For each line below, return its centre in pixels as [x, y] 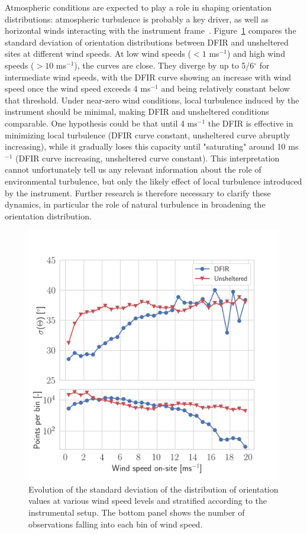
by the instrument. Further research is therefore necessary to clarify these [138, 192]
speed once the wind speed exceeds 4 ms [78, 88]
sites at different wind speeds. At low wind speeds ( [98, 54]
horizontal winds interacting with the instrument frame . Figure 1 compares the [151, 30]
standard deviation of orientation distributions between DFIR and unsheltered [147, 42]
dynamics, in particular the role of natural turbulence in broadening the [135, 204]
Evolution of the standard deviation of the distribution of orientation [153, 489]
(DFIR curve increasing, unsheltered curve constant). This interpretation [147, 158]
